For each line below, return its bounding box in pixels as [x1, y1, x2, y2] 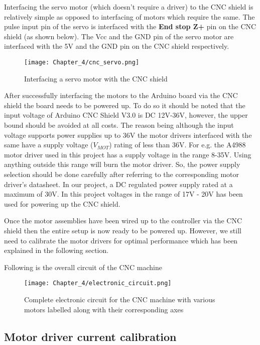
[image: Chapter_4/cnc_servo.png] [24, 58, 140, 66]
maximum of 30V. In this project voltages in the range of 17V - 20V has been [4, 189, 243, 199]
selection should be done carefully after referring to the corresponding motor [4, 168, 239, 179]
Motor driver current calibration [4, 328, 177, 344]
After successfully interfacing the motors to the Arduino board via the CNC [4, 90, 238, 101]
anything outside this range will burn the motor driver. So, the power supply [4, 159, 240, 169]
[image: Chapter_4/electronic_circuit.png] [24, 280, 172, 287]
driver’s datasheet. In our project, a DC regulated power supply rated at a [4, 179, 233, 189]
